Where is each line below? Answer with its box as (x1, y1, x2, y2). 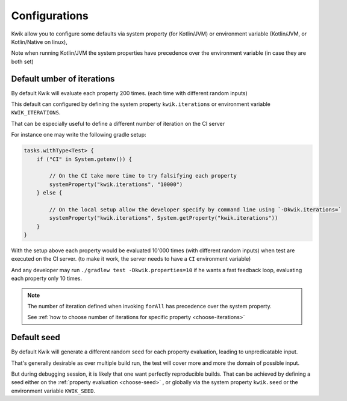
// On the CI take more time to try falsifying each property (49, 172, 237, 179)
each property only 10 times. (11, 275, 83, 282)
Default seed (11, 332, 60, 343)
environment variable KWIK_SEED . (11, 387, 96, 394)
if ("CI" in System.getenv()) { (36, 155, 133, 163)
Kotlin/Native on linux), (11, 38, 67, 45)
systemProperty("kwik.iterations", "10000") (49, 181, 183, 188)
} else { (36, 190, 63, 196)
